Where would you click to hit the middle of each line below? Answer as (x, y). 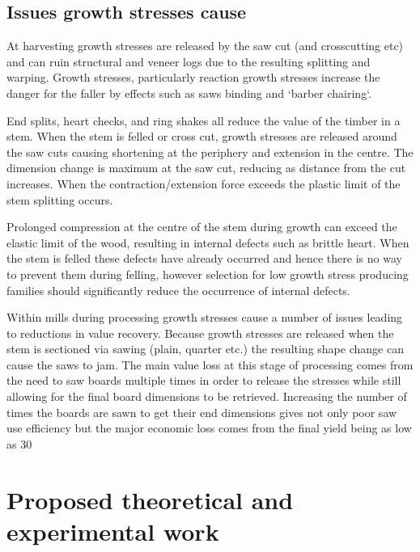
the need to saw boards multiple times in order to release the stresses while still (204, 380)
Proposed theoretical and (150, 499)
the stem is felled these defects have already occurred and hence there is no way (204, 258)
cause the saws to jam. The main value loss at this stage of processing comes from (210, 364)
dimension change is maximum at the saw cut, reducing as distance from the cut (206, 168)
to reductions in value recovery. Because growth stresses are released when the (200, 333)
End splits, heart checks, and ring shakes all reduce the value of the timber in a (204, 120)
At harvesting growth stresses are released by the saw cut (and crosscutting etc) (205, 46)
